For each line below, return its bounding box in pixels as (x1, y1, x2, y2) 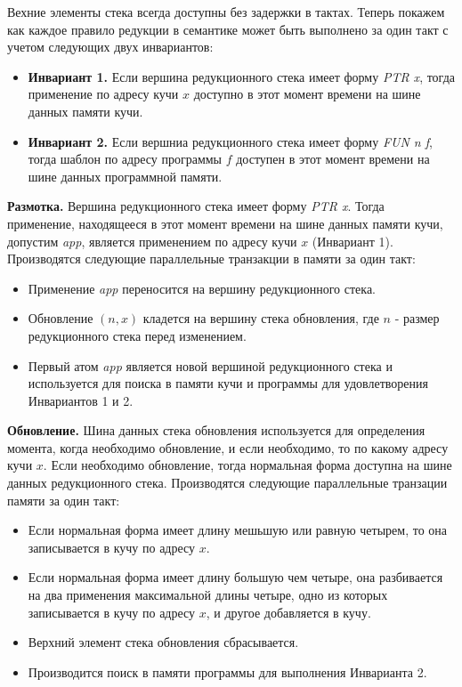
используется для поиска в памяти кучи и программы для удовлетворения (28, 374, 429, 392)
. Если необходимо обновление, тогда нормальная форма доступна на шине (43, 456, 452, 474)
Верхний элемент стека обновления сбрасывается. (28, 633, 299, 651)
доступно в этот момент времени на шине (193, 85, 421, 103)
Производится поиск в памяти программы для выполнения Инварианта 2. (28, 662, 427, 681)
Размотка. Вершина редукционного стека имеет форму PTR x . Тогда (7, 197, 385, 215)
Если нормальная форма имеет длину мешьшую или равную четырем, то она (28, 521, 447, 539)
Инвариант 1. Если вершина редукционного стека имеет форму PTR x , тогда (28, 67, 455, 85)
